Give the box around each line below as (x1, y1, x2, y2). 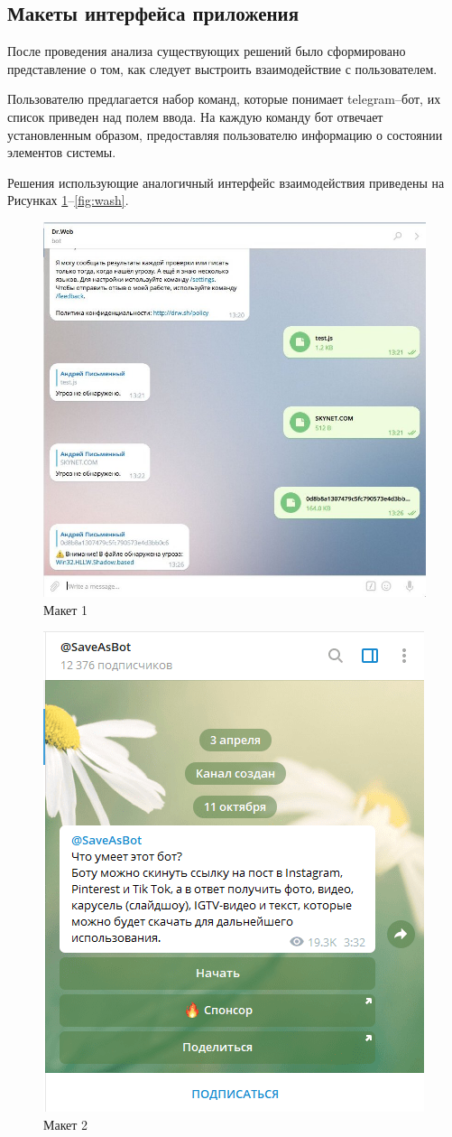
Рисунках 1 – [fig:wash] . (7, 191, 129, 210)
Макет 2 (43, 1114, 88, 1133)
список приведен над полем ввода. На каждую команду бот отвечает (7, 107, 383, 126)
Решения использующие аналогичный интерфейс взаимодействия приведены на (7, 172, 445, 191)
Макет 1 (43, 600, 88, 619)
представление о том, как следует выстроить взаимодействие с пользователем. (7, 59, 438, 78)
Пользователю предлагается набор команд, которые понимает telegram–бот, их (7, 89, 441, 108)
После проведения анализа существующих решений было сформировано (7, 42, 406, 61)
